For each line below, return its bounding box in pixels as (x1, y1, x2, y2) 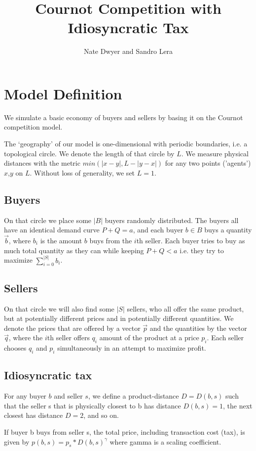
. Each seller (207, 332, 244, 343)
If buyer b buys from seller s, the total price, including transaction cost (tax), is (4, 427, 245, 437)
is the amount (40, 235, 82, 246)
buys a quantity (204, 225, 252, 235)
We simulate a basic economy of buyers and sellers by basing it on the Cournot (4, 112, 243, 122)
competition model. (4, 122, 63, 132)
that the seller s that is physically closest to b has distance (4, 400, 181, 410)
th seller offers (47, 332, 90, 343)
